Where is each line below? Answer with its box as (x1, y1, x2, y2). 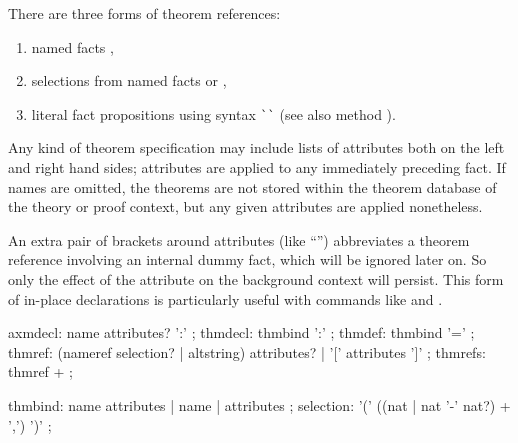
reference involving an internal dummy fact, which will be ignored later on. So (8, 249, 487, 270)
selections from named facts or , (31, 70, 227, 91)
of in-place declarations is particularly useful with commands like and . (8, 288, 443, 309)
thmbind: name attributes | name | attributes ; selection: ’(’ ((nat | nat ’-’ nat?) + (8, 394, 511, 415)
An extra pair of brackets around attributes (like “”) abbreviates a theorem (8, 229, 470, 250)
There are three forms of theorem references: (8, 3, 281, 23)
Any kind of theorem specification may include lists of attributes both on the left (8, 137, 505, 158)
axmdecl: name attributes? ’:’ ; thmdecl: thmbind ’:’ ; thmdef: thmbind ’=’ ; (8, 322, 475, 343)
